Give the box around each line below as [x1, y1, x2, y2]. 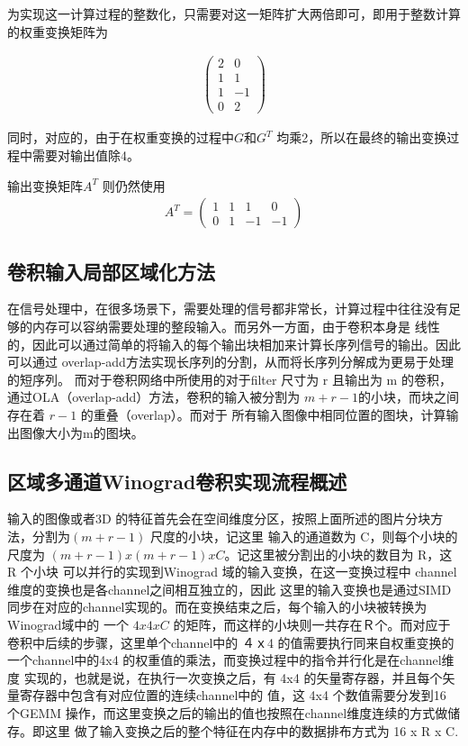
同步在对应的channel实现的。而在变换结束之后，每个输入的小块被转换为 [7, 597, 427, 616]
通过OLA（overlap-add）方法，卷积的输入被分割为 [7, 387, 301, 406]
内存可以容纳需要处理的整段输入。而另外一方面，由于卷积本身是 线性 [31, 317, 440, 336]
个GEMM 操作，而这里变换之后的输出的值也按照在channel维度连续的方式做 [7, 703, 448, 722]
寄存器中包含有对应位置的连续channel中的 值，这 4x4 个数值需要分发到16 [19, 686, 446, 705]
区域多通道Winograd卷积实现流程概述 [7, 467, 347, 495]
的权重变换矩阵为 [7, 22, 108, 41]
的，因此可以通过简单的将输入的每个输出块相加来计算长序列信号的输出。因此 [7, 334, 461, 353]
